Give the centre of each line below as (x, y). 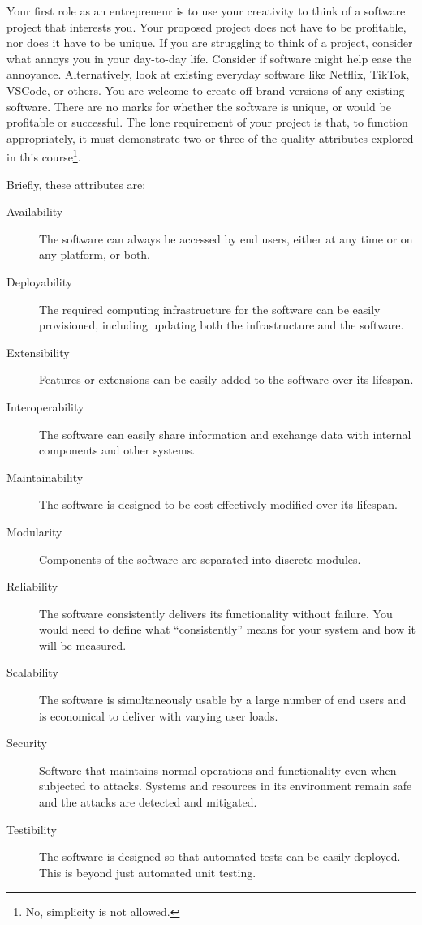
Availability (35, 211)
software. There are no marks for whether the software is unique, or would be (199, 106)
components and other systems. (117, 450)
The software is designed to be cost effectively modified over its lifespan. (218, 504)
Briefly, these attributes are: (76, 184)
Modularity (34, 531)
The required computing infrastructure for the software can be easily (210, 309)
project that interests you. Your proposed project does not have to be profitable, (207, 26)
